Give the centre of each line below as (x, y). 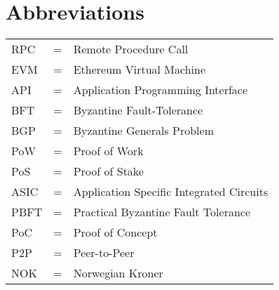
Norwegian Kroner (118, 273)
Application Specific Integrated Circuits (171, 192)
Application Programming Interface (161, 90)
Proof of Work (108, 151)
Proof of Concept (115, 232)
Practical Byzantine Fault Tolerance (162, 212)
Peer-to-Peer (104, 253)
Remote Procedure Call (131, 49)
